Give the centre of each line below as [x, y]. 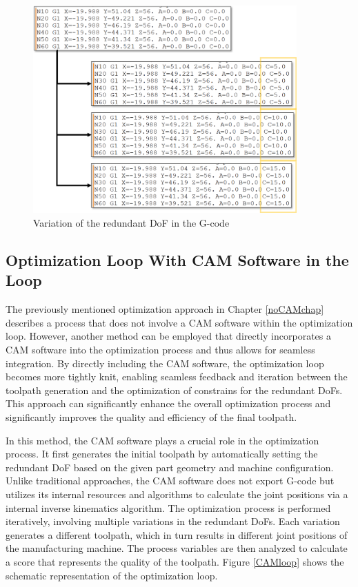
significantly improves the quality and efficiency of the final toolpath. [151, 417]
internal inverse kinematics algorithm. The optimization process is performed [168, 507]
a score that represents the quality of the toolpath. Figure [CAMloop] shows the [175, 561]
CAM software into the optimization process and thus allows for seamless [160, 350]
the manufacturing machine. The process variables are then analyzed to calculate [177, 548]
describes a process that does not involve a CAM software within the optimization [179, 322]
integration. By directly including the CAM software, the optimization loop [165, 363]
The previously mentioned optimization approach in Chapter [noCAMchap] [165, 309]
